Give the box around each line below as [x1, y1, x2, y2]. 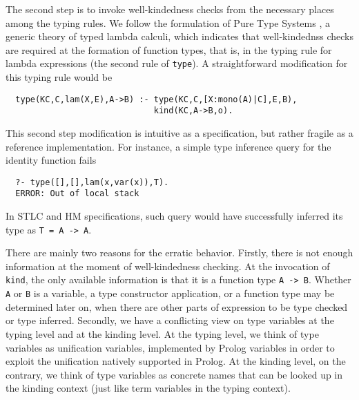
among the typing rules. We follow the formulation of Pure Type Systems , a [6, 15, 330, 30]
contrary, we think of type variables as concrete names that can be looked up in [6, 367, 343, 381]
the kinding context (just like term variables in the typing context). [6, 381, 291, 395]
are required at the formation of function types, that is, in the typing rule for [6, 42, 332, 57]
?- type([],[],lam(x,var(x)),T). [15, 177, 169, 187]
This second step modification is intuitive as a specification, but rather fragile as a [6, 125, 353, 140]
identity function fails [6, 153, 97, 167]
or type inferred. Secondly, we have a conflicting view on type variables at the [6, 313, 334, 327]
